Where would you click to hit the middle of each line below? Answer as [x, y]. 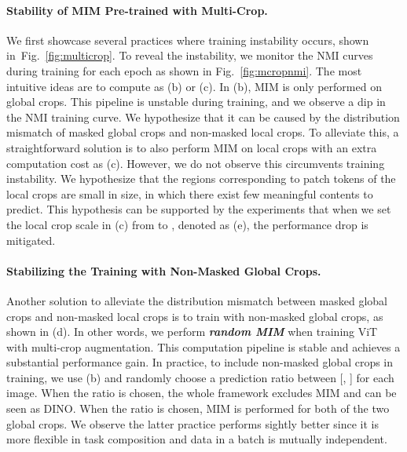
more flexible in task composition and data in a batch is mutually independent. [197, 439]
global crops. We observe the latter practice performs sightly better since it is [192, 423]
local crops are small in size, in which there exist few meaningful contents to [190, 193]
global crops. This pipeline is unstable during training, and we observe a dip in [196, 102]
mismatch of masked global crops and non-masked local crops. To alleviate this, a [203, 132]
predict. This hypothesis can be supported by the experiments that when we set [199, 209]
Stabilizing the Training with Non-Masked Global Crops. [164, 270]
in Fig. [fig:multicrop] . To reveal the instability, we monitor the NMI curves [190, 55]
